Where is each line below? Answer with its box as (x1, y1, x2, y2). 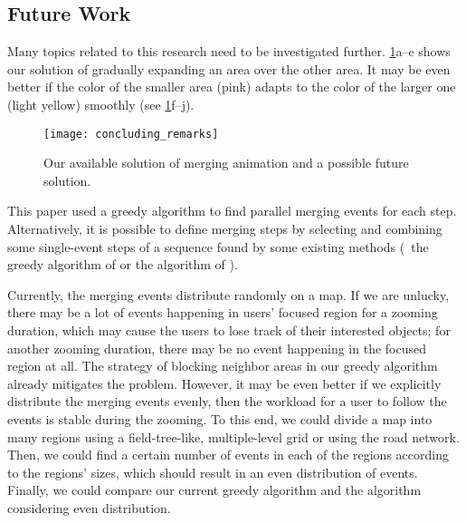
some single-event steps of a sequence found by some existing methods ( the (7, 237, 429, 256)
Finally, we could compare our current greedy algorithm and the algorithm (7, 480, 422, 499)
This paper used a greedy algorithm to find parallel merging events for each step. (7, 201, 457, 220)
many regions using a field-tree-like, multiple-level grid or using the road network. (7, 427, 460, 446)
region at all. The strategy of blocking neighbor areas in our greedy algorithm (7, 356, 438, 375)
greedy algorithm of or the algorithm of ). (7, 255, 238, 274)
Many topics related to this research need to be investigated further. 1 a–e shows (7, 42, 451, 61)
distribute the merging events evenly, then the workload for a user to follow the (7, 392, 447, 411)
